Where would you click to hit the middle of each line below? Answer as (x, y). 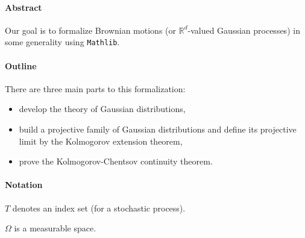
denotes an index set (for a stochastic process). (99, 208)
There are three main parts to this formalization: (95, 88)
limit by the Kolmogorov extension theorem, (101, 141)
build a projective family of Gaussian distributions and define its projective (158, 129)
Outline (21, 65)
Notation (24, 185)
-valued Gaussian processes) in (244, 30)
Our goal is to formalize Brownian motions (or (91, 30)
